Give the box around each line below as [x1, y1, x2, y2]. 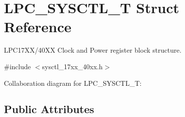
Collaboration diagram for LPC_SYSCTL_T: [4, 78, 142, 88]
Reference [4, 17, 72, 37]
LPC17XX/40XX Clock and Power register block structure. [4, 45, 182, 55]
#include [4, 61, 31, 71]
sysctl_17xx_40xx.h [42, 61, 103, 71]
